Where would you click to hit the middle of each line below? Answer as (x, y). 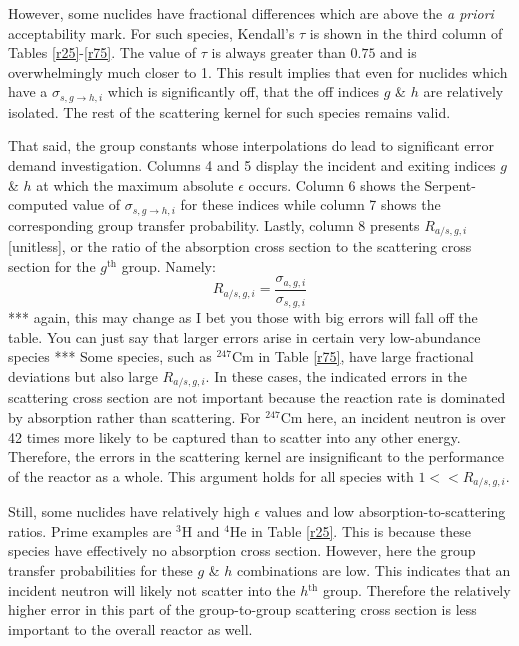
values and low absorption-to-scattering (385, 511)
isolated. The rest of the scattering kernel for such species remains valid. (229, 111)
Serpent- (450, 184)
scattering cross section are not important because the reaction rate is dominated (257, 397)
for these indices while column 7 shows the (310, 204)
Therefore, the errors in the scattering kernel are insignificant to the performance (256, 456)
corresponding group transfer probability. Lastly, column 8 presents (214, 224)
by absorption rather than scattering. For (134, 417)
